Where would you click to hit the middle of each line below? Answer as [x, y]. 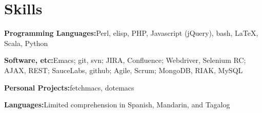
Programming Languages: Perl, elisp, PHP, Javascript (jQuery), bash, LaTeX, [131, 33]
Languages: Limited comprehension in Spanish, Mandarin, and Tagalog [117, 105]
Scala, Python [26, 43]
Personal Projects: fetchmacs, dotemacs [69, 87]
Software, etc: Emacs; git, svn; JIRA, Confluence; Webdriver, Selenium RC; [125, 60]
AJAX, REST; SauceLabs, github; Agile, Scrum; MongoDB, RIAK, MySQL [124, 70]
